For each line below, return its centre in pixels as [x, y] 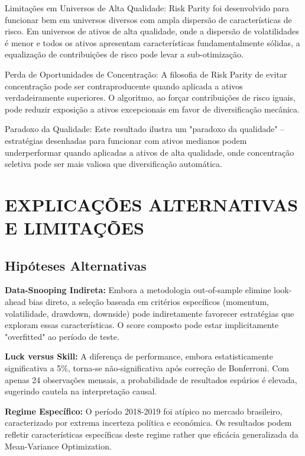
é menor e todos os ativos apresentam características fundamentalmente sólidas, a [152, 42]
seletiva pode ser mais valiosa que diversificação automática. [113, 164]
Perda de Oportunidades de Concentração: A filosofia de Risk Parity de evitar [146, 74]
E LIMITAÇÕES [74, 228]
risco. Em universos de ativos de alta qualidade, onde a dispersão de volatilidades [152, 31]
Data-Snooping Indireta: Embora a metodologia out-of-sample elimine [138, 290]
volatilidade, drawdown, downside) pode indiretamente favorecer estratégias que [150, 313]
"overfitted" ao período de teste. [62, 336]
